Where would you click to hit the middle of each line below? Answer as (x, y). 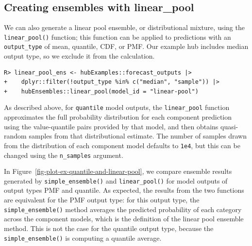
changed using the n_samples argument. (64, 155)
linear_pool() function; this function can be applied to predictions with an (118, 37)
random (15, 136)
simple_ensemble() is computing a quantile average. (83, 238)
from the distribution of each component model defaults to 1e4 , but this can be (122, 145)
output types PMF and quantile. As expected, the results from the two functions (124, 190)
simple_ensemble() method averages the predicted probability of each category (123, 209)
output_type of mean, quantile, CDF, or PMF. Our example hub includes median (126, 46)
